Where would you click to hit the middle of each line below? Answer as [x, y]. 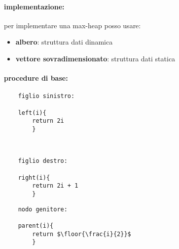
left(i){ [32, 113]
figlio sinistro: [46, 96]
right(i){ [34, 177]
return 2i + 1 [55, 186]
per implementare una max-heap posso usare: [72, 25]
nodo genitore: [43, 209]
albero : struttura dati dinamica [64, 42]
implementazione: [34, 6]
